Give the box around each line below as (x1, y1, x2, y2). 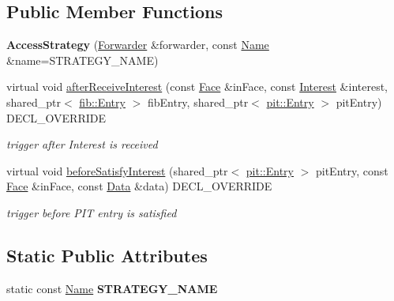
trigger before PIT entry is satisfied (6, 204, 177, 220)
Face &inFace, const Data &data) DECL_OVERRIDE (6, 178, 272, 194)
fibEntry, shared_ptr (147, 93, 249, 110)
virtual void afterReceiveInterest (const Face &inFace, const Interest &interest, (6, 78, 388, 95)
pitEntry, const (315, 162, 388, 179)
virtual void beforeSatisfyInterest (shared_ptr (6, 162, 228, 179)
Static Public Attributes (6, 243, 208, 267)
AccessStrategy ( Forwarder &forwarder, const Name (6, 36, 269, 53)
